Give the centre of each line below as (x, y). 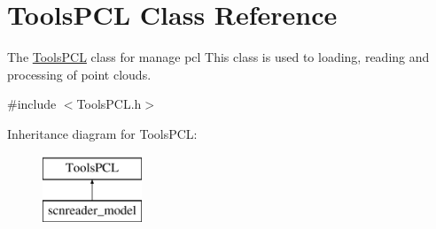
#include (32, 104)
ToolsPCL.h (109, 104)
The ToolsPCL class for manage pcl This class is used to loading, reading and (218, 57)
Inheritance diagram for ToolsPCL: (102, 133)
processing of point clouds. (79, 74)
